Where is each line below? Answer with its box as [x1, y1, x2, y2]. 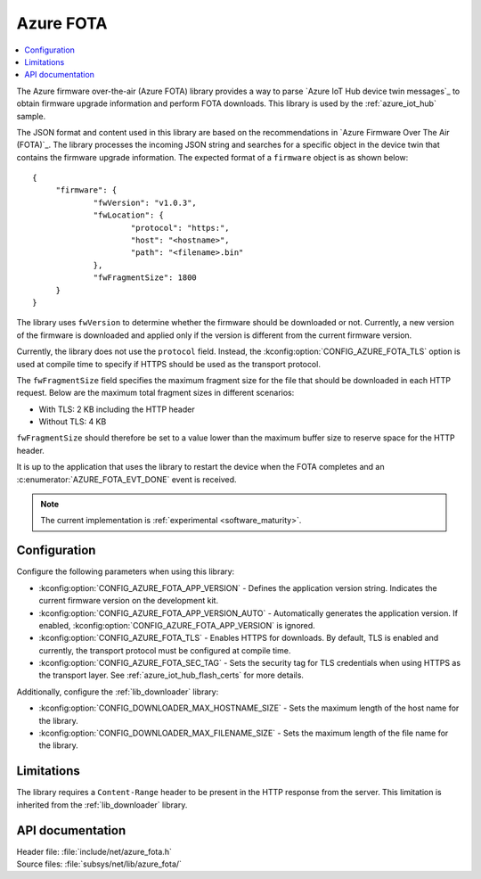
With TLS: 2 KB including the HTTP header [38, 404, 195, 415]
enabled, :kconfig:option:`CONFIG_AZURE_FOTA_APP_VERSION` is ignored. [38, 620, 315, 630]
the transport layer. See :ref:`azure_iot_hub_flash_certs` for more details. [38, 670, 305, 681]
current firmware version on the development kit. [38, 596, 218, 606]
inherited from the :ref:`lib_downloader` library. [16, 799, 188, 810]
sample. [16, 111, 46, 121]
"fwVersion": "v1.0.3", [93, 197, 198, 208]
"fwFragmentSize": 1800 [93, 273, 198, 283]
